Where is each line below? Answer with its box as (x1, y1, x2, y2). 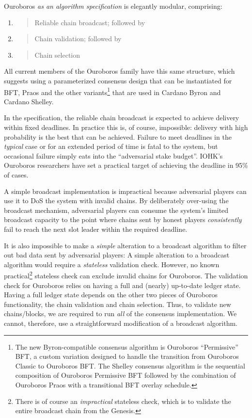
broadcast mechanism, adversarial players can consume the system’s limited (4, 205, 229, 215)
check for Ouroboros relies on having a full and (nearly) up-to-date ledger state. (4, 280, 241, 290)
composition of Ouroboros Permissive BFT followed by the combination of (15, 370, 236, 380)
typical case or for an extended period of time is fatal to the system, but (4, 141, 218, 151)
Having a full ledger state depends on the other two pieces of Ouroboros (4, 289, 218, 300)
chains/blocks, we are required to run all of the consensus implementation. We (4, 308, 237, 319)
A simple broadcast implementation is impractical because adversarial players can (4, 186, 247, 196)
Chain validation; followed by (34, 33, 122, 44)
